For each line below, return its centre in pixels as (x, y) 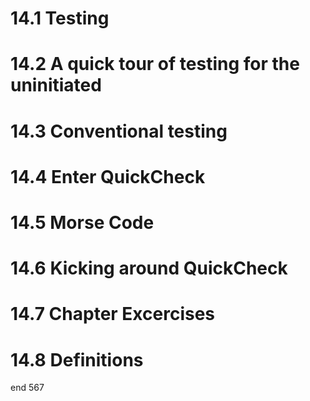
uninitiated (56, 85)
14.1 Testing (60, 18)
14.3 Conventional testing (119, 131)
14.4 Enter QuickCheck (108, 176)
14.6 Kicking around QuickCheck (149, 268)
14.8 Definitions (77, 359)
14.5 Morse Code (82, 222)
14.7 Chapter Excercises (113, 314)
